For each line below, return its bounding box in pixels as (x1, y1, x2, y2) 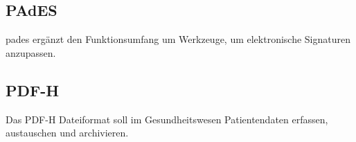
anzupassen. (6, 45, 56, 60)
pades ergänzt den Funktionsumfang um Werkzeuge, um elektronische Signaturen (6, 32, 351, 46)
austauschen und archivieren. (6, 125, 129, 140)
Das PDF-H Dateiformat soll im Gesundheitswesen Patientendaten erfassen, (6, 112, 328, 126)
